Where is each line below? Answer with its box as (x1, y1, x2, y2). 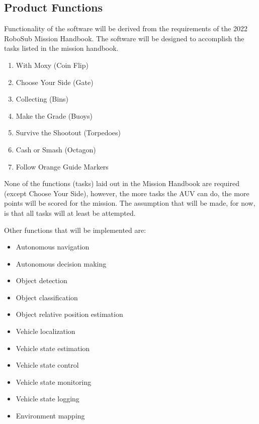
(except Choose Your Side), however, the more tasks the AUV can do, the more (4, 188, 249, 198)
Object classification (16, 292, 78, 302)
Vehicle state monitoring (16, 376, 92, 387)
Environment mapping (16, 410, 85, 421)
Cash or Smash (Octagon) (16, 144, 96, 154)
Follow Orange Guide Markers (16, 161, 109, 172)
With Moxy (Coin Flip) (16, 59, 89, 70)
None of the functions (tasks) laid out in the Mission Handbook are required (4, 178, 239, 189)
